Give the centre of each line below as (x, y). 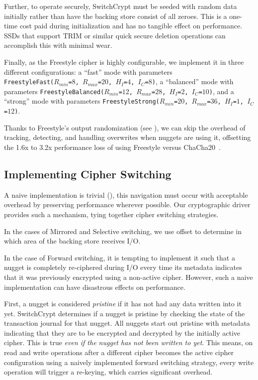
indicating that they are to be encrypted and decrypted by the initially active (122, 332)
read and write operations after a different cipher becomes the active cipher (119, 352)
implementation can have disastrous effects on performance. (95, 287)
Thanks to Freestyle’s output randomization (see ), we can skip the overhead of (125, 127)
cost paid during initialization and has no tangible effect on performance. (131, 26)
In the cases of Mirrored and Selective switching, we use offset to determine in (123, 231)
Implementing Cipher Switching (88, 174)
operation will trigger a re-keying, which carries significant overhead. (108, 372)
